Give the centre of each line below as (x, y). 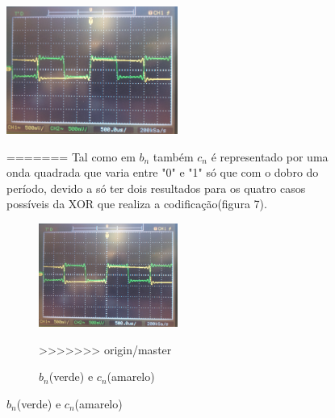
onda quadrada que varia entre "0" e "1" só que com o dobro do (163, 172)
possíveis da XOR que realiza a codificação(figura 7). (137, 204)
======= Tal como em (71, 156)
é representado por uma (270, 156)
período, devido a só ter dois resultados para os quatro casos (156, 188)
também (173, 156)
